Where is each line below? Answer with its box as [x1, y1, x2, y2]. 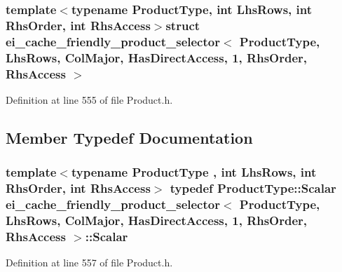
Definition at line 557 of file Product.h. [6, 255, 173, 270]
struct [165, 16, 200, 34]
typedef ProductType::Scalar [170, 179, 336, 197]
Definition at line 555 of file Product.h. [6, 92, 173, 107]
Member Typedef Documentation [6, 126, 253, 148]
